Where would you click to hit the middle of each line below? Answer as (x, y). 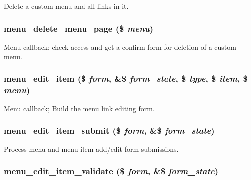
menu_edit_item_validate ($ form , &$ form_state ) (111, 171)
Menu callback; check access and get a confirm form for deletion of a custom (120, 46)
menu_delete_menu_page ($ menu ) (79, 28)
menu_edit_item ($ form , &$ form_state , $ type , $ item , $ (126, 78)
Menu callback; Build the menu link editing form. (79, 108)
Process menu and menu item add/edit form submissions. (91, 149)
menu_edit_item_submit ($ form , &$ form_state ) (109, 130)
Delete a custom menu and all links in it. (66, 6)
